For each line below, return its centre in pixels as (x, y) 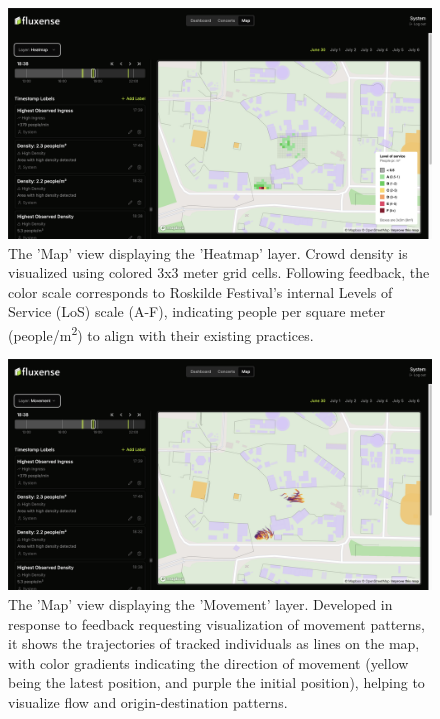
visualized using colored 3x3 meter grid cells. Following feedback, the (219, 272)
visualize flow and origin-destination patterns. (148, 701)
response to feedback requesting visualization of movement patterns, (216, 623)
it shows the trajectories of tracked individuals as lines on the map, (214, 643)
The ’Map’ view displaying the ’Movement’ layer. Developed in (200, 603)
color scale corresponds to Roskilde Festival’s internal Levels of (200, 291)
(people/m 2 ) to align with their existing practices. (161, 333)
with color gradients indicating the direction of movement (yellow (208, 662)
